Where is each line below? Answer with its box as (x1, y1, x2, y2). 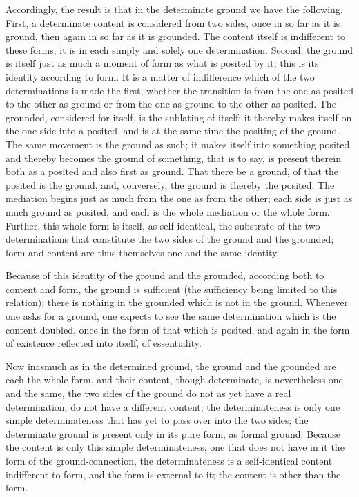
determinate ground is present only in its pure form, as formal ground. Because (6, 426, 341, 440)
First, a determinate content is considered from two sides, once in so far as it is (6, 15, 340, 30)
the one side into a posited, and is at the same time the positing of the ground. (6, 123, 340, 138)
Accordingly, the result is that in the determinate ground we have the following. (6, 2, 343, 16)
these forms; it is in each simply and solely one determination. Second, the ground (6, 42, 353, 57)
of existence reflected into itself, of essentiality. (6, 336, 202, 350)
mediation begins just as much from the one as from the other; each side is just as (6, 191, 353, 205)
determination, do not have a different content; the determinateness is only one (6, 399, 340, 414)
